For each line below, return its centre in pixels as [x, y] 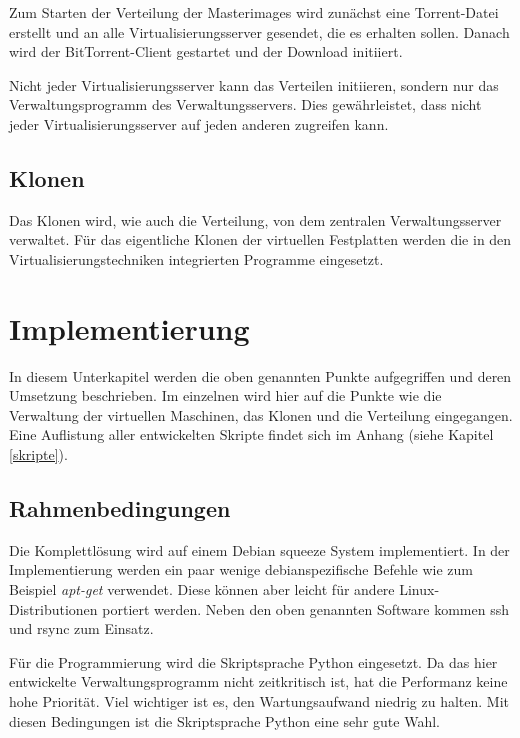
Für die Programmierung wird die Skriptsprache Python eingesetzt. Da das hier [253, 661]
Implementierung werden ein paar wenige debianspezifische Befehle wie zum [241, 569]
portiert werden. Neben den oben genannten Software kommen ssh [305, 608]
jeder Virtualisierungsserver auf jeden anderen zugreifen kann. [199, 123]
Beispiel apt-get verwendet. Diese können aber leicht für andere [202, 589]
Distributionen [53, 608]
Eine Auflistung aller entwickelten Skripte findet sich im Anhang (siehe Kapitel [251, 434]
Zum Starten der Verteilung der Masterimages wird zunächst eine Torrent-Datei [254, 12]
